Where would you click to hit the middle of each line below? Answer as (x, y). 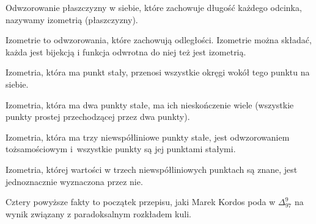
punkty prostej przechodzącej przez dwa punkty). (98, 117)
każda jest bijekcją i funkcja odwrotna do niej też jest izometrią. (126, 51)
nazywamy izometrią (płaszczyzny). (72, 19)
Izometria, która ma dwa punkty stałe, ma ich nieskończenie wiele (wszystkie (150, 104)
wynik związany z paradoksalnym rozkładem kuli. (98, 213)
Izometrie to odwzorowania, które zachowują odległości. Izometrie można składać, (159, 40)
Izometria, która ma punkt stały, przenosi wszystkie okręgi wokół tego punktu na (158, 72)
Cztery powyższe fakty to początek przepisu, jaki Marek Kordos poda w (141, 202)
